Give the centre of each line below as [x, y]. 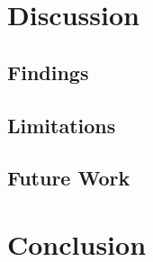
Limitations [62, 125]
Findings [48, 72]
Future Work [69, 178]
